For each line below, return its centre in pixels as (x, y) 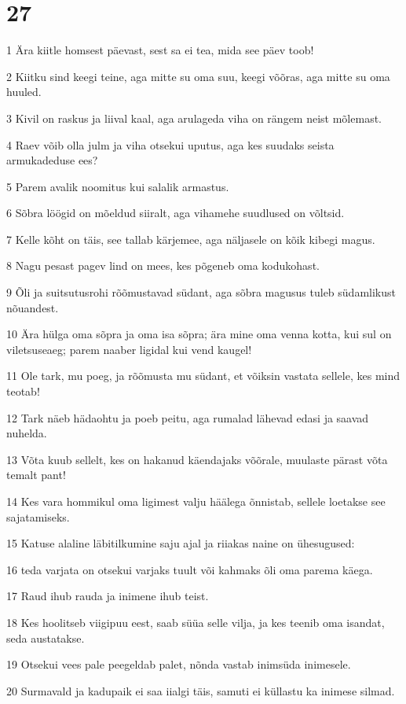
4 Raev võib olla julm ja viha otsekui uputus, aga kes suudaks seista (170, 144)
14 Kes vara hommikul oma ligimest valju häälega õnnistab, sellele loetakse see (196, 501)
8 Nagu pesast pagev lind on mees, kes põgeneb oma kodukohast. (163, 265)
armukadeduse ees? (52, 160)
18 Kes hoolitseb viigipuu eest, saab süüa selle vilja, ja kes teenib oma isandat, (196, 622)
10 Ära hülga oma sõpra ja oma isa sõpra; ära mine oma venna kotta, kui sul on (199, 334)
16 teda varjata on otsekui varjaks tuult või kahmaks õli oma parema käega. (190, 569)
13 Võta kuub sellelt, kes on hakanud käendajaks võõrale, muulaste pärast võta (197, 459)
